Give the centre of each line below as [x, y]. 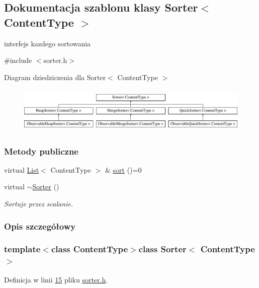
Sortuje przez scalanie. [39, 204]
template [22, 249]
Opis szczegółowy [40, 226]
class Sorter [162, 249]
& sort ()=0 [123, 169]
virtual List [22, 169]
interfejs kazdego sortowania [48, 43]
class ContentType [90, 249]
